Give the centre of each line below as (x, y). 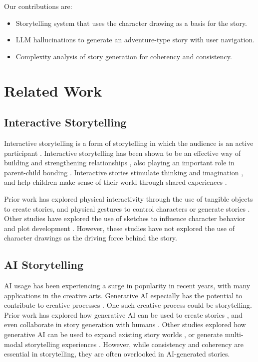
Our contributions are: (38, 6)
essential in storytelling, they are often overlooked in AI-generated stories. (117, 354)
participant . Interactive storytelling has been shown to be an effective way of (122, 153)
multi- (234, 334)
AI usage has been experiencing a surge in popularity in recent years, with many (127, 286)
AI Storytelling (44, 265)
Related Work (53, 90)
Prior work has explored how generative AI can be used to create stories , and (123, 314)
